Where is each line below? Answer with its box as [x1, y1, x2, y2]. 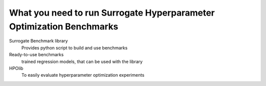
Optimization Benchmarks [9, 21, 118, 32]
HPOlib [9, 65, 24, 71]
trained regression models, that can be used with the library [21, 59, 143, 64]
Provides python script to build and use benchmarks [21, 44, 128, 51]
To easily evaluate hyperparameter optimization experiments [21, 72, 145, 78]
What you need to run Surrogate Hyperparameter [9, 7, 215, 18]
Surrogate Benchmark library [9, 38, 68, 44]
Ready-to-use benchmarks [9, 52, 64, 58]
